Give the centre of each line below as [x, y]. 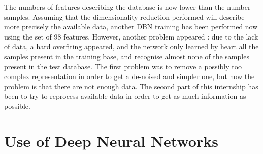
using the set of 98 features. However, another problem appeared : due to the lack [131, 36]
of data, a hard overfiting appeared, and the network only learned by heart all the [131, 46]
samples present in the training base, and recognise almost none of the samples [127, 56]
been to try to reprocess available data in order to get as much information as [125, 96]
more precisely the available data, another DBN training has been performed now [131, 27]
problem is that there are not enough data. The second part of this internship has [131, 86]
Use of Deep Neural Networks [111, 141]
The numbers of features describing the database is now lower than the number [127, 7]
